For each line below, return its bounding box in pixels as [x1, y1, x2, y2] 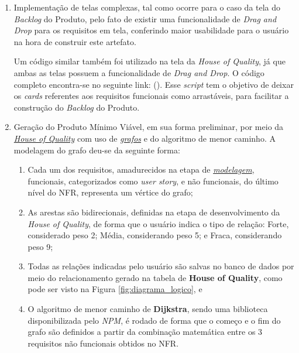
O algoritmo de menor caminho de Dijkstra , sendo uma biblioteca [28, 303, 268, 315]
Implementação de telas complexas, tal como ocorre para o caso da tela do [13, 1, 281, 13]
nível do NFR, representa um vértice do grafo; [28, 186, 193, 198]
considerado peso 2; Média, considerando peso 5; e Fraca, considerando [28, 229, 282, 241]
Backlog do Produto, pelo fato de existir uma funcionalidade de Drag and [13, 12, 277, 25]
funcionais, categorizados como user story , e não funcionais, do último [28, 174, 279, 187]
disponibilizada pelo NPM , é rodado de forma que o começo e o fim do [28, 314, 281, 326]
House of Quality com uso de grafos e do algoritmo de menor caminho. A [13, 132, 276, 144]
